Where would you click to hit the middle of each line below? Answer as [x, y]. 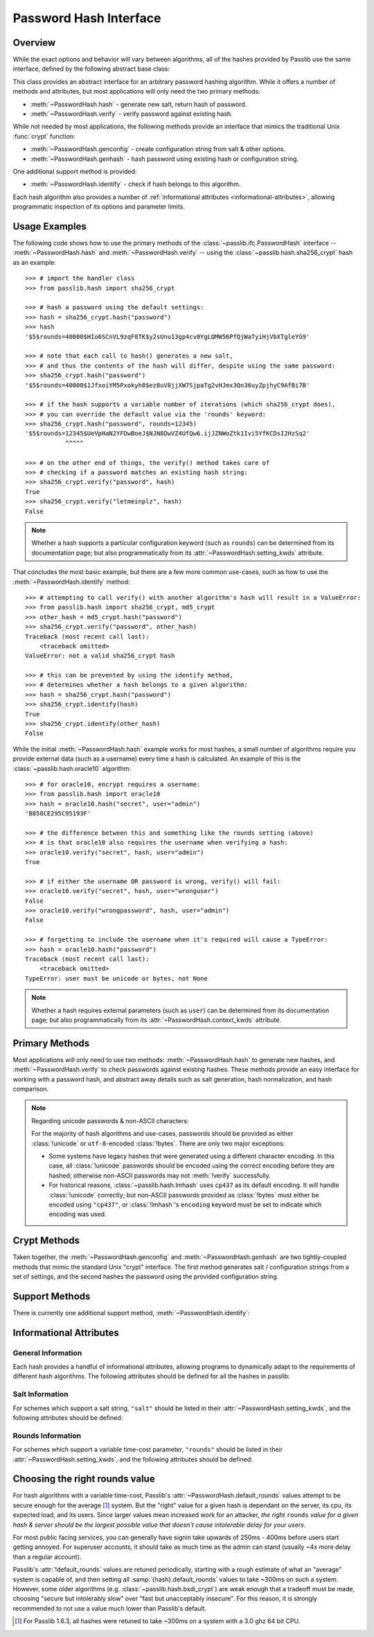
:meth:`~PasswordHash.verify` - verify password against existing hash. [132, 114]
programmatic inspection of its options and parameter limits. [99, 207]
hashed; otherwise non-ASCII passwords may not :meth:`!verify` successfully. [160, 1175]
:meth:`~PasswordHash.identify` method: [72, 582]
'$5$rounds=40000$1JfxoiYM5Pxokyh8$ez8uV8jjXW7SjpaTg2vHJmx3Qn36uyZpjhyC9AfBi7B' [168, 385]
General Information [47, 1353]
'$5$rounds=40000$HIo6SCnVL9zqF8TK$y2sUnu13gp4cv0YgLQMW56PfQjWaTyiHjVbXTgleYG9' [168, 337]
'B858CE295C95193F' [58, 814]
